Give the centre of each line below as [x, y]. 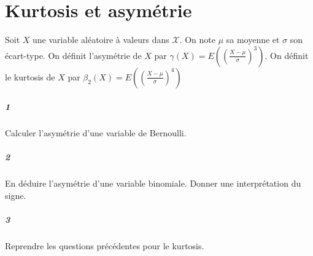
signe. [16, 196]
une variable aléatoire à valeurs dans [101, 40]
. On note [197, 40]
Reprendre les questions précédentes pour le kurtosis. [105, 246]
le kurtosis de [30, 76]
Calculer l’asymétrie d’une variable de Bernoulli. [96, 133]
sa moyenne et [253, 40]
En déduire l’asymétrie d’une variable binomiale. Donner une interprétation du [153, 183]
